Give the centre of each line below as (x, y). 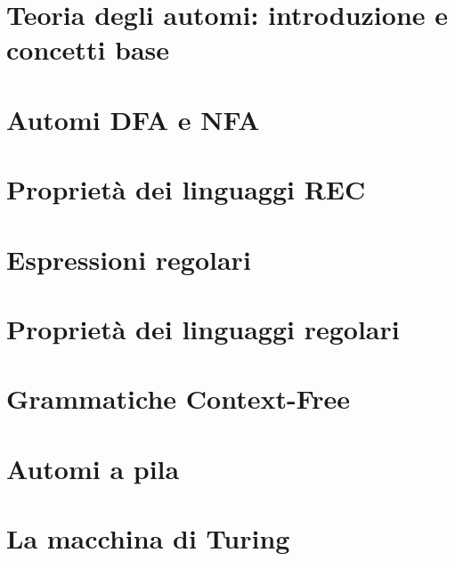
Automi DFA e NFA (133, 119)
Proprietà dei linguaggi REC (186, 189)
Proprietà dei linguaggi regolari (203, 328)
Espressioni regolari (129, 259)
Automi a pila (93, 468)
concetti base (88, 49)
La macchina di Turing (148, 538)
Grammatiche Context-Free (179, 398)
